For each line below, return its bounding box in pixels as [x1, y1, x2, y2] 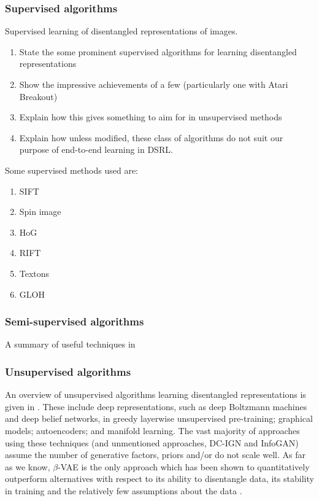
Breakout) [19, 90, 58, 103]
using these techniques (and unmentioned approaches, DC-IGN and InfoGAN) [5, 436, 299, 449]
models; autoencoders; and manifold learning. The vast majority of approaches [5, 424, 300, 437]
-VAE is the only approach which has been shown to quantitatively [58, 460, 310, 473]
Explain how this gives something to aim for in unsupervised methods [19, 111, 282, 123]
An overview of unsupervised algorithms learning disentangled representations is [5, 388, 306, 401]
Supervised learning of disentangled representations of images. [5, 25, 238, 37]
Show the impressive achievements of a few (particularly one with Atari [19, 78, 288, 90]
